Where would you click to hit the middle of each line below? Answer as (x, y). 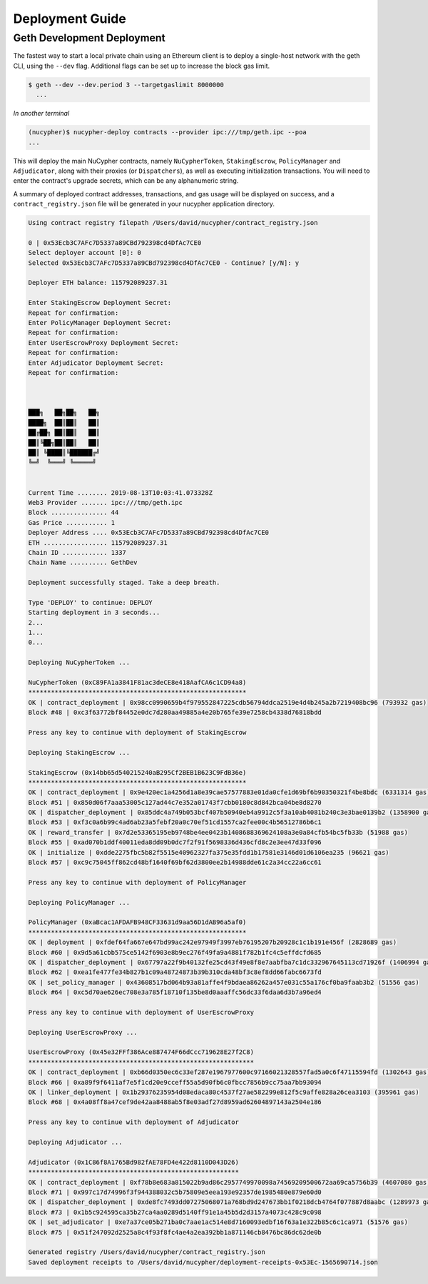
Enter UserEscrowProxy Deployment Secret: (103, 342)
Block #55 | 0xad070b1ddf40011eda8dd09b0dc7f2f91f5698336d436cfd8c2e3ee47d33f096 (175, 842)
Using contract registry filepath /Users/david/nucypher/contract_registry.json (173, 223)
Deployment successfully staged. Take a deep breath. (124, 583)
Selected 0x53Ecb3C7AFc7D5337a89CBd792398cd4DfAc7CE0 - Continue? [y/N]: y (164, 263)
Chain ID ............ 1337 (77, 552)
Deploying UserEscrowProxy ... (83, 1032)
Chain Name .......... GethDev (83, 563)
